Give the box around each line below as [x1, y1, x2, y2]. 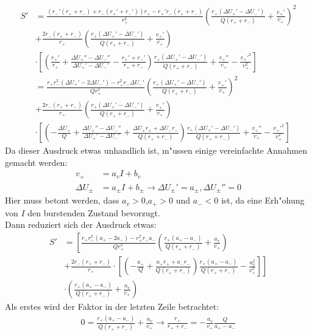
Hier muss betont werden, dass [5, 194, 119, 207]
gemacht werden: [5, 156, 68, 168]
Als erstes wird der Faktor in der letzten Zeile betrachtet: [5, 300, 219, 313]
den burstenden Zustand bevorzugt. [27, 206, 160, 219]
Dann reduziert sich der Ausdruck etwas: [5, 218, 157, 231]
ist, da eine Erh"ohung [221, 194, 305, 207]
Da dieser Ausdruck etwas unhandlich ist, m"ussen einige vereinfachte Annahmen [5, 144, 307, 157]
